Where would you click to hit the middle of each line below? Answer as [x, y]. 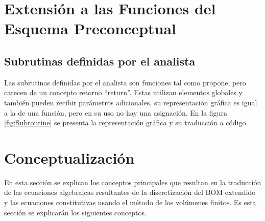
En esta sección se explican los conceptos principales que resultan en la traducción [133, 182]
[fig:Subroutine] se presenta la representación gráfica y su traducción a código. [126, 123]
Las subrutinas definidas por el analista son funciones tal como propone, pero [125, 82]
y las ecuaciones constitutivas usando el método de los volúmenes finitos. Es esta [130, 202]
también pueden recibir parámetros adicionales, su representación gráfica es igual [131, 102]
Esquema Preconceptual [90, 28]
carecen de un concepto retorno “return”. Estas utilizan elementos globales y [123, 92]
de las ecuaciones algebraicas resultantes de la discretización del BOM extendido [130, 192]
